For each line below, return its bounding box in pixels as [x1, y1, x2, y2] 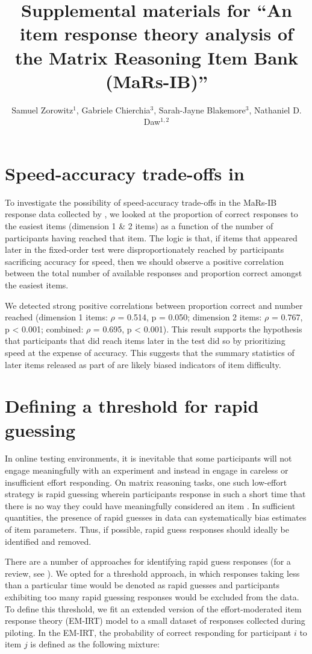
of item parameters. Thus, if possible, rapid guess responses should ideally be [5, 523, 289, 535]
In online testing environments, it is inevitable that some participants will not [5, 452, 292, 465]
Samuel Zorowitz [11, 103, 73, 116]
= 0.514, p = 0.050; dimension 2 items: [117, 311, 262, 323]
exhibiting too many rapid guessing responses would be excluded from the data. [5, 590, 299, 603]
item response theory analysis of [20, 21, 293, 46]
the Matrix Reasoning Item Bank [15, 45, 298, 69]
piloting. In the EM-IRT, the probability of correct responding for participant [5, 626, 292, 638]
